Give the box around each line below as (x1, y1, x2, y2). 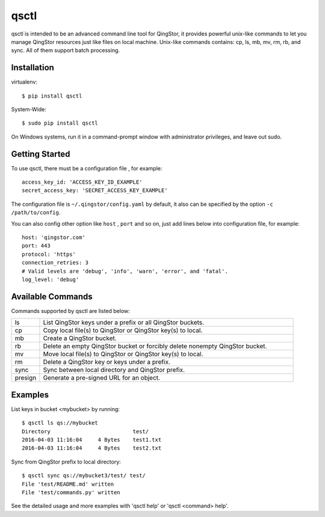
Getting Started (11, 149, 70, 159)
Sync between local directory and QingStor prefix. (43, 366, 185, 374)
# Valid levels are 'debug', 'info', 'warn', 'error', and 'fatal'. (22, 268, 228, 274)
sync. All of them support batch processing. (11, 47, 120, 54)
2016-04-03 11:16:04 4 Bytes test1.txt (22, 436, 162, 443)
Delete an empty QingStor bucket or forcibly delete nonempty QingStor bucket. (43, 342, 267, 350)
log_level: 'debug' (22, 276, 79, 283)
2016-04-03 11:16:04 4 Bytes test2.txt (22, 445, 162, 451)
